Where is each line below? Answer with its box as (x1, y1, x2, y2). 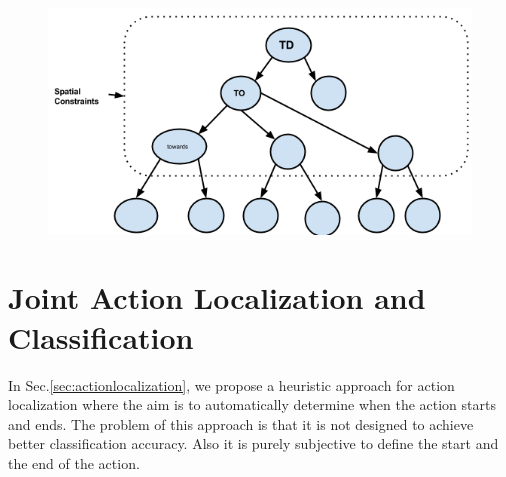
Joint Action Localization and (8, 277, 426, 318)
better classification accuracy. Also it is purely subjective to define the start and (8, 433, 499, 454)
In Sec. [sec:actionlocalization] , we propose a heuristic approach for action (8, 374, 455, 395)
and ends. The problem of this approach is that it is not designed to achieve (8, 413, 474, 434)
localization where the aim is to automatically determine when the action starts (8, 394, 496, 415)
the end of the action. (8, 452, 140, 473)
